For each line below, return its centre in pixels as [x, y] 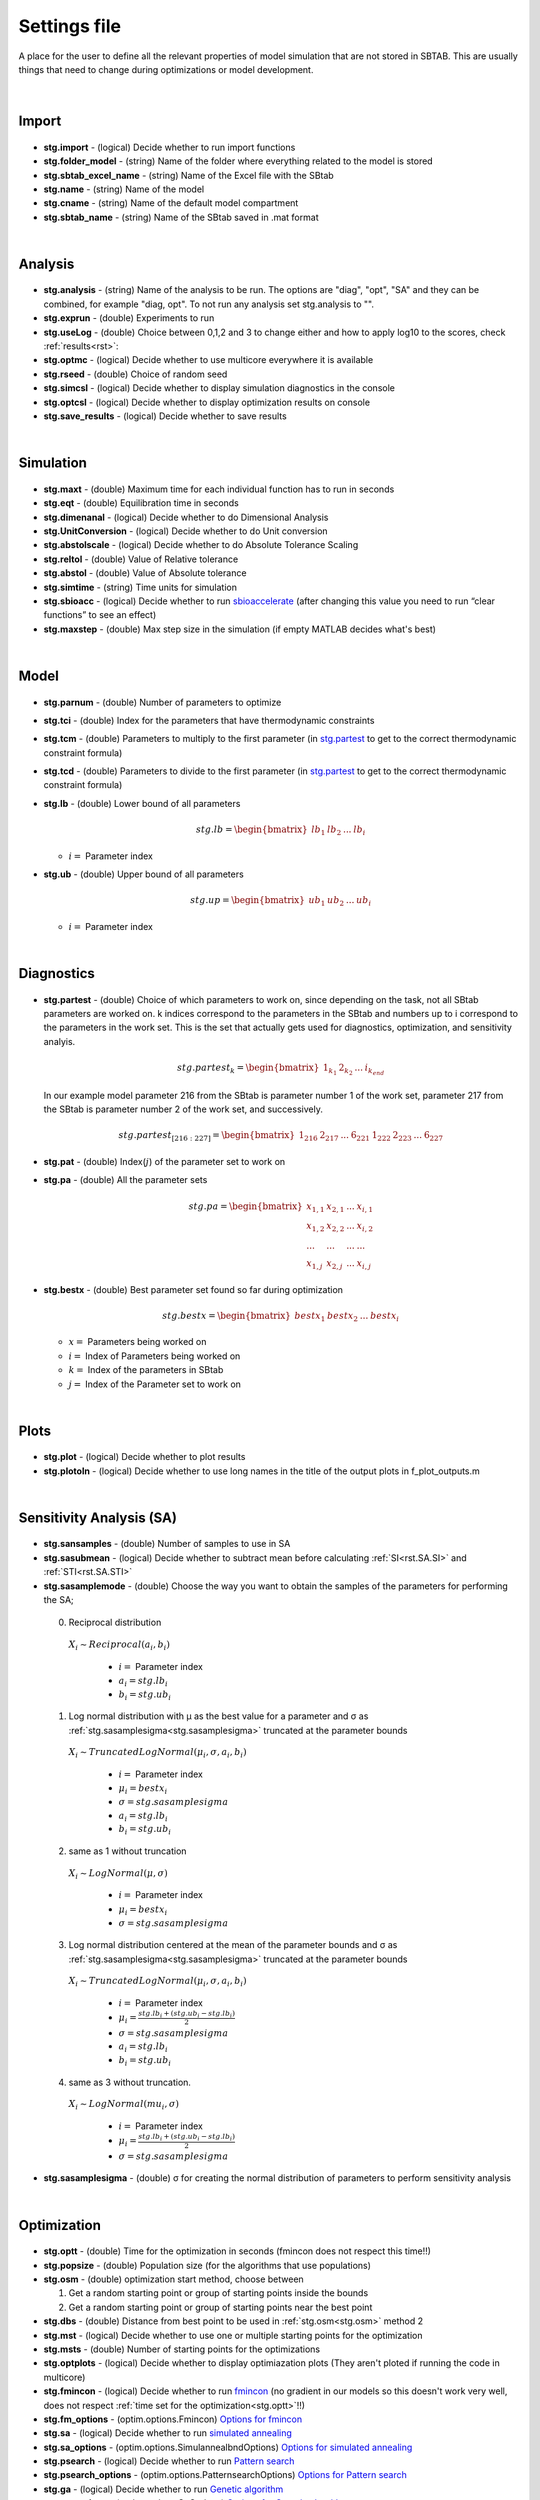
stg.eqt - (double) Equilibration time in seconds [141, 503]
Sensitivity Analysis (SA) [97, 1517]
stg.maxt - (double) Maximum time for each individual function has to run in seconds [219, 489]
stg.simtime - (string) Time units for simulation [140, 587]
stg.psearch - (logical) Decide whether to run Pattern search [169, 2461]
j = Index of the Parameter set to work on [155, 1384]
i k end [374, 1069]
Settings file [70, 26]
